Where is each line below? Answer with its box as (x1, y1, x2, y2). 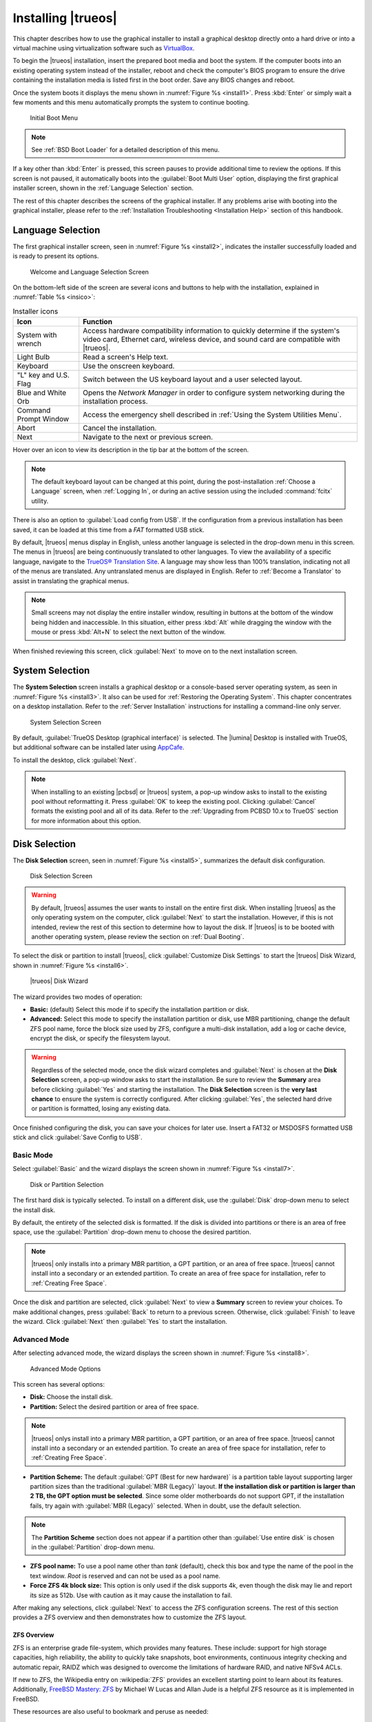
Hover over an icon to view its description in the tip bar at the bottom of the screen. (12, 446, 249, 454)
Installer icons (12, 307, 59, 316)
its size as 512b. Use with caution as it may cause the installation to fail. (30, 1591, 232, 1599)
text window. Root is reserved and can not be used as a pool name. (30, 1571, 220, 1580)
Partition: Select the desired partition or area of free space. (30, 1402, 199, 1411)
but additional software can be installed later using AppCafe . (12, 743, 185, 751)
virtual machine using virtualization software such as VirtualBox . (12, 43, 195, 52)
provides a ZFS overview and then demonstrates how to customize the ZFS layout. (12, 1613, 247, 1621)
